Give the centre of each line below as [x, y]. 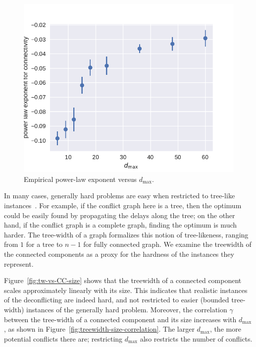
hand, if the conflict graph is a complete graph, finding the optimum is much [121, 225]
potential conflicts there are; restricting [63, 338]
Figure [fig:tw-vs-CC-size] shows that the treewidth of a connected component [123, 280]
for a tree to [44, 244]
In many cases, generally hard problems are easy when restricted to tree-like [120, 196]
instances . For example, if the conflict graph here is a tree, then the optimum [123, 205]
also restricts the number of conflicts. [196, 338]
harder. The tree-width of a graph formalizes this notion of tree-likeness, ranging [126, 234]
